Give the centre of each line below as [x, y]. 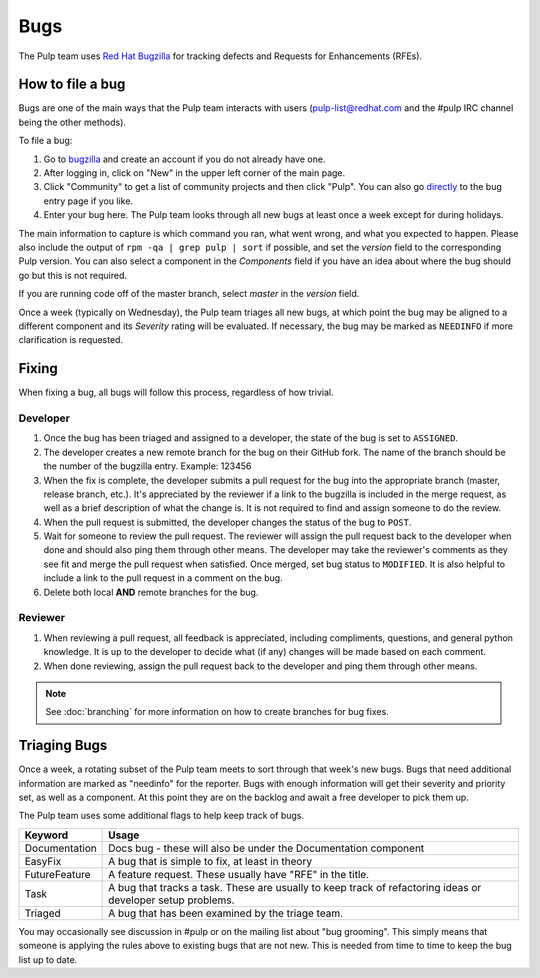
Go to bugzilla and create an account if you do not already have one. [184, 159]
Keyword [46, 835]
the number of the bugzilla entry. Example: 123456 [147, 466]
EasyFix [43, 861]
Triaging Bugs [63, 745]
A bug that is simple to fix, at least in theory [210, 861]
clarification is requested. [71, 340]
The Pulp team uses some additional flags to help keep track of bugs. [161, 816]
